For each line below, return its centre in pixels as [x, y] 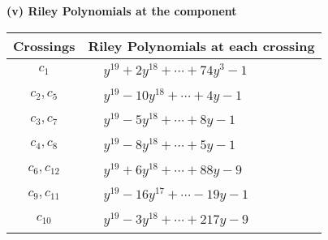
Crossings [44, 45]
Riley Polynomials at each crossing [201, 45]
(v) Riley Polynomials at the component [122, 11]
